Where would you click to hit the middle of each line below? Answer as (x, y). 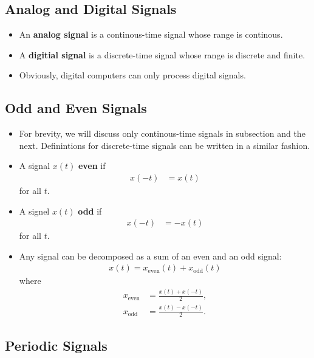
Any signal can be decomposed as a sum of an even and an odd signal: (150, 256)
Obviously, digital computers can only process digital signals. (132, 75)
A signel (34, 211)
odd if (90, 211)
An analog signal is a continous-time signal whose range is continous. (151, 34)
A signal (35, 166)
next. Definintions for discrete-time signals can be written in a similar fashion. (165, 145)
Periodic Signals (56, 345)
